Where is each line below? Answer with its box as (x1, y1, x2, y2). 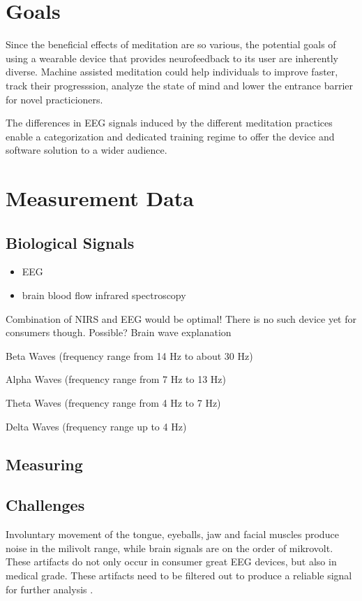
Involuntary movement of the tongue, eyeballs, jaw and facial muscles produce (6, 527, 339, 542)
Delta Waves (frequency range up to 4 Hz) (6, 419, 187, 433)
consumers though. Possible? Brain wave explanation (6, 325, 232, 340)
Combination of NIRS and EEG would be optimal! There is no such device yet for (6, 311, 356, 326)
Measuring (6, 453, 83, 475)
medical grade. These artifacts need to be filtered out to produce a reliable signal (6, 567, 352, 582)
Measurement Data (6, 184, 194, 212)
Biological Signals (6, 231, 135, 253)
